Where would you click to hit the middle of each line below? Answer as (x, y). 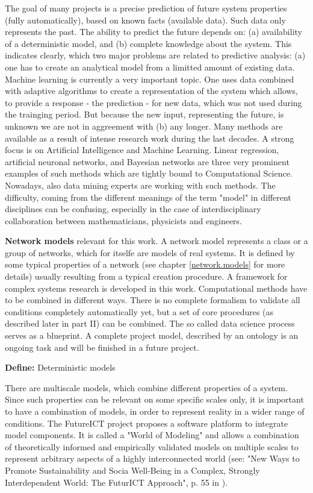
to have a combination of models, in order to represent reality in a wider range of (155, 411)
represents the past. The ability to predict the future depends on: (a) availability (153, 32)
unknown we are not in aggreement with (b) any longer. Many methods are (144, 126)
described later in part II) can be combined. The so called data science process (150, 323)
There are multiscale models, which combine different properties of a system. (146, 387)
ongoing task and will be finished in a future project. (102, 347)
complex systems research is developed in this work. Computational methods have (156, 288)
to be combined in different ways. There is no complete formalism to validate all (153, 300)
